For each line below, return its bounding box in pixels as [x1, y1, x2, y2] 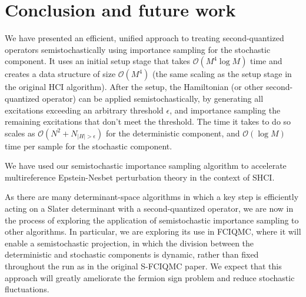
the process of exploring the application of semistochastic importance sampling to [5, 213, 299, 226]
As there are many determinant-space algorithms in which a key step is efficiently [5, 191, 299, 203]
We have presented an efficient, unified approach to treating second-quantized [5, 32, 284, 44]
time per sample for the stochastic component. [5, 139, 172, 152]
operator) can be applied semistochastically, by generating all [42, 92, 264, 104]
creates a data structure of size [5, 68, 116, 80]
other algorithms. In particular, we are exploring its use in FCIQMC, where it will [5, 225, 301, 238]
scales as [5, 126, 35, 139]
